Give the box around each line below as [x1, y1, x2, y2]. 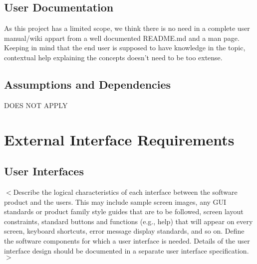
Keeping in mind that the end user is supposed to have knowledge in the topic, [4, 42, 246, 53]
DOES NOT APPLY [4, 100, 68, 110]
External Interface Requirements [4, 129, 235, 149]
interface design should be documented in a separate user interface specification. [4, 245, 249, 256]
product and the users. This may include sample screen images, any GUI [4, 196, 227, 207]
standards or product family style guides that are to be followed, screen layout [4, 206, 244, 217]
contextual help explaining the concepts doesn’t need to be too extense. [4, 52, 223, 62]
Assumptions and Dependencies [4, 76, 171, 92]
